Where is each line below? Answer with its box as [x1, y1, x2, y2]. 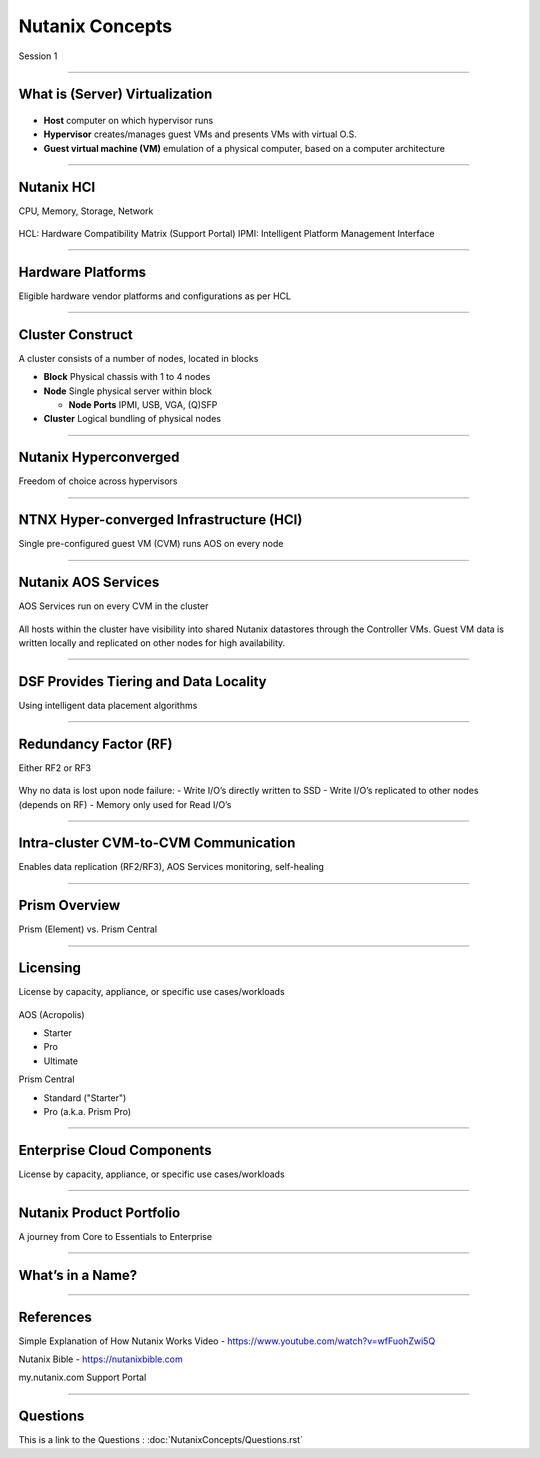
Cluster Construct [18, 326, 134, 343]
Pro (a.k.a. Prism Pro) [43, 1105, 132, 1117]
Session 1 [18, 50, 58, 62]
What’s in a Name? [18, 1266, 138, 1284]
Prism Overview [18, 897, 120, 914]
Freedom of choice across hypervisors [18, 475, 178, 487]
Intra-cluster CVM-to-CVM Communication [18, 835, 296, 852]
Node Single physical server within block [43, 385, 213, 397]
